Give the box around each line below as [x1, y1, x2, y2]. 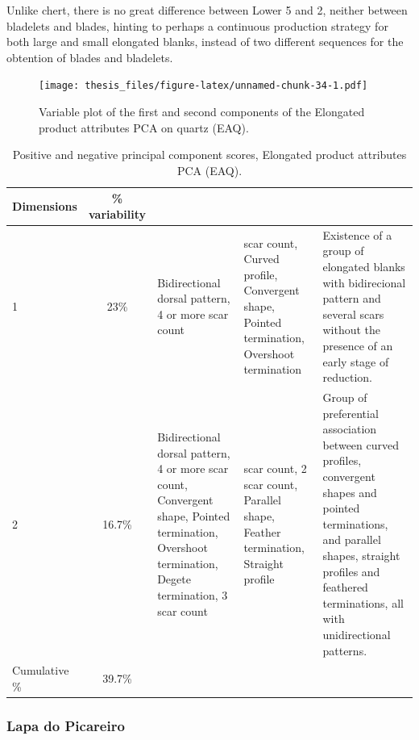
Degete [157, 571, 191, 587]
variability [88, 206, 146, 222]
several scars [322, 305, 384, 322]
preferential [322, 404, 379, 421]
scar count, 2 [243, 460, 307, 477]
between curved [322, 436, 399, 453]
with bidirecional [322, 274, 406, 291]
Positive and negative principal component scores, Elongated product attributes [12, 146, 407, 163]
